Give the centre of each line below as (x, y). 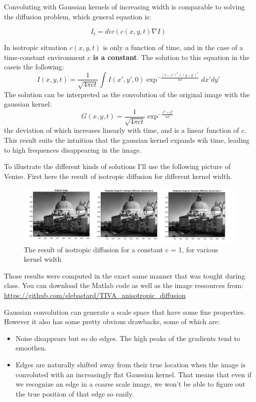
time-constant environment (45, 57)
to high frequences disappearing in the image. (73, 149)
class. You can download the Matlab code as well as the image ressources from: (124, 285)
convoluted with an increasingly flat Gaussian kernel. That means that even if (133, 374)
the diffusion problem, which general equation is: (78, 16)
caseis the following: (34, 67)
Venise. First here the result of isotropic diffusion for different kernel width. (118, 176)
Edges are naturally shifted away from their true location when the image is (130, 365)
